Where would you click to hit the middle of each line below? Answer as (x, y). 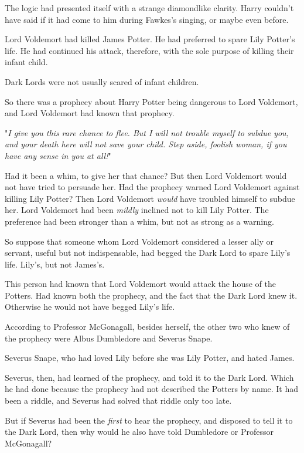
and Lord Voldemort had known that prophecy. (90, 113)
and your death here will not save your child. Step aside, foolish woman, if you (146, 144)
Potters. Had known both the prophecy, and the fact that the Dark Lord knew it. (151, 295)
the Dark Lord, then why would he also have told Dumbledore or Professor (139, 432)
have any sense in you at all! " (58, 155)
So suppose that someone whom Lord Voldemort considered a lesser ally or (139, 241)
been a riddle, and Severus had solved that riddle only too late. (118, 400)
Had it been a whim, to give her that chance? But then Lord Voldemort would (146, 175)
